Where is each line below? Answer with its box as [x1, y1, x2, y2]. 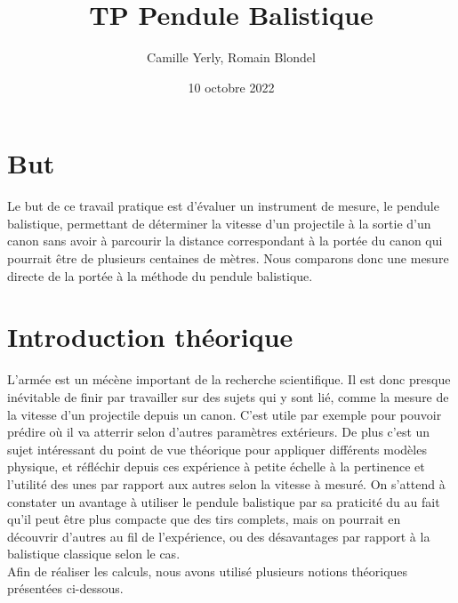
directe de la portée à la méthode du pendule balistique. [7, 266, 313, 285]
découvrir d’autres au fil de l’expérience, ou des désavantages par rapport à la [7, 527, 430, 545]
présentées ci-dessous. [7, 579, 124, 598]
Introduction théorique [7, 318, 293, 355]
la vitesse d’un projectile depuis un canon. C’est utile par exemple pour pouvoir [7, 405, 442, 423]
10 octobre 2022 [188, 77, 275, 96]
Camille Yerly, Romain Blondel [147, 48, 316, 67]
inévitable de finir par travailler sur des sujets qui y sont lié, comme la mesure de [7, 387, 449, 406]
